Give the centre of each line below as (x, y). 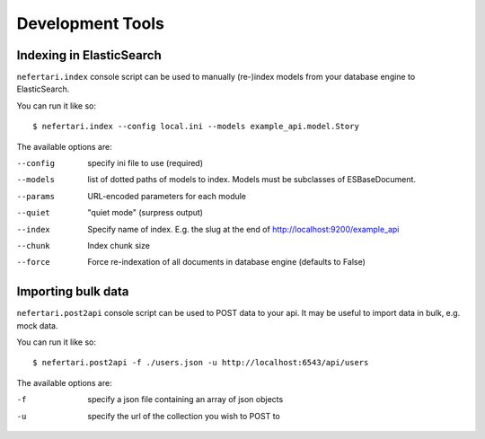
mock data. (37, 325)
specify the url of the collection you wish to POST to (184, 416)
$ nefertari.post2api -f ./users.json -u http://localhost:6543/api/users (201, 363)
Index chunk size (119, 245)
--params (36, 196)
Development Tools (91, 23)
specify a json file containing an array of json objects (185, 399)
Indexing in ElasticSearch (89, 55)
